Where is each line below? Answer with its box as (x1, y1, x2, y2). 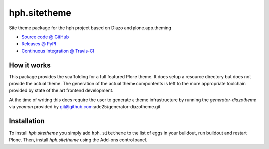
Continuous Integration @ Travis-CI (21, 48, 95, 54)
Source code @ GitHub (21, 34, 69, 40)
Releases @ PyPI (21, 41, 57, 47)
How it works (9, 61, 51, 69)
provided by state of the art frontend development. (9, 87, 114, 94)
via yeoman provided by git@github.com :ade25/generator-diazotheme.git (9, 104, 161, 110)
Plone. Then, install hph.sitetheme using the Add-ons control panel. (9, 137, 148, 143)
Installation (9, 117, 45, 125)
